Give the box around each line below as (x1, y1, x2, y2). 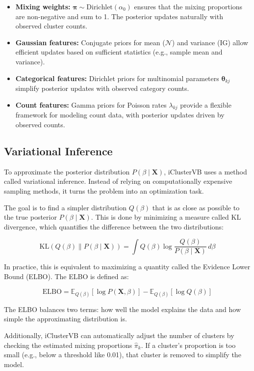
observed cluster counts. (15, 21, 87, 31)
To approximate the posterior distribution (4, 166, 130, 176)
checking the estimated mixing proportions (4, 340, 132, 350)
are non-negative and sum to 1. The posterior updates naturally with (15, 11, 223, 21)
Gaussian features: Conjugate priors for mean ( (15, 37, 165, 47)
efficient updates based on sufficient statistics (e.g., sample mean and (15, 47, 223, 57)
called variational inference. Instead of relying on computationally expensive (4, 176, 232, 186)
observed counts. (15, 119, 65, 129)
